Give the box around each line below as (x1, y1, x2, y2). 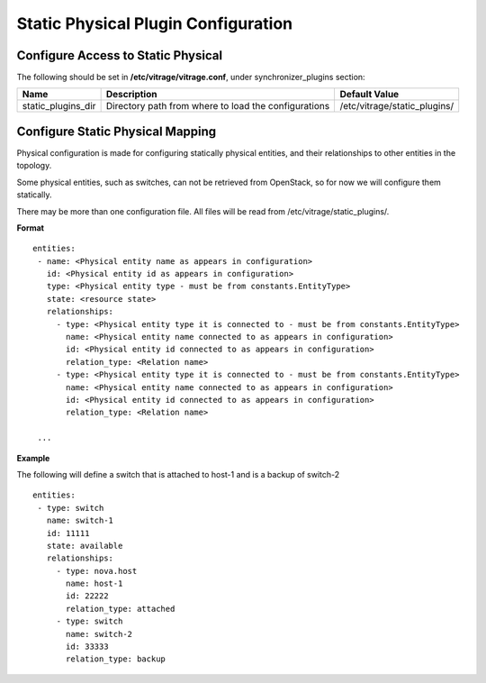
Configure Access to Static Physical (16, 48, 223, 63)
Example (16, 452, 50, 463)
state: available (46, 541, 123, 551)
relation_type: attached (66, 604, 175, 614)
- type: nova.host (56, 566, 138, 576)
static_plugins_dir (22, 100, 96, 113)
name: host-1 (66, 578, 123, 589)
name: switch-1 (46, 515, 114, 526)
